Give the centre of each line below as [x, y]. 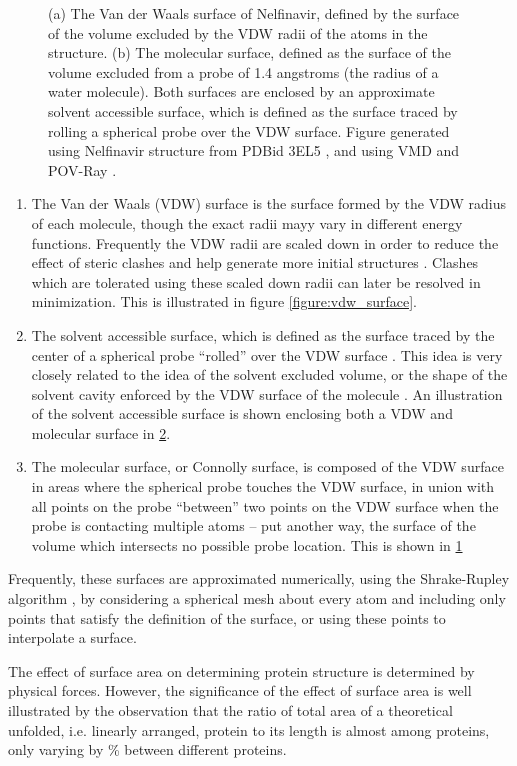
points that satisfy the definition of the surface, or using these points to [227, 617]
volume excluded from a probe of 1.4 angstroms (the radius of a [243, 71]
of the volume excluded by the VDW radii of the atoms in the [238, 32]
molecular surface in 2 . [101, 432]
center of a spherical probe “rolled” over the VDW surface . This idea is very [267, 354]
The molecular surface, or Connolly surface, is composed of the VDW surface [267, 466]
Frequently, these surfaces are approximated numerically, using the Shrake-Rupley [259, 578]
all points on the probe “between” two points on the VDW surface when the [265, 505]
